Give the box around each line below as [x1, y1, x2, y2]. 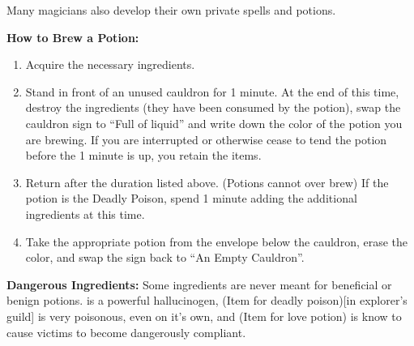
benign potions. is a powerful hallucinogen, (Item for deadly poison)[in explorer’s [6, 292, 408, 309]
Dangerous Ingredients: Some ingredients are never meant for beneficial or [6, 276, 392, 293]
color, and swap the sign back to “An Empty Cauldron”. [25, 249, 305, 266]
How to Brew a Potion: [6, 28, 139, 45]
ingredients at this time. [25, 205, 145, 222]
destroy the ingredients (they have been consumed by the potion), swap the [25, 99, 401, 116]
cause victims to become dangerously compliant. [6, 323, 246, 340]
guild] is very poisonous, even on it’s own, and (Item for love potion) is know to [6, 307, 402, 324]
